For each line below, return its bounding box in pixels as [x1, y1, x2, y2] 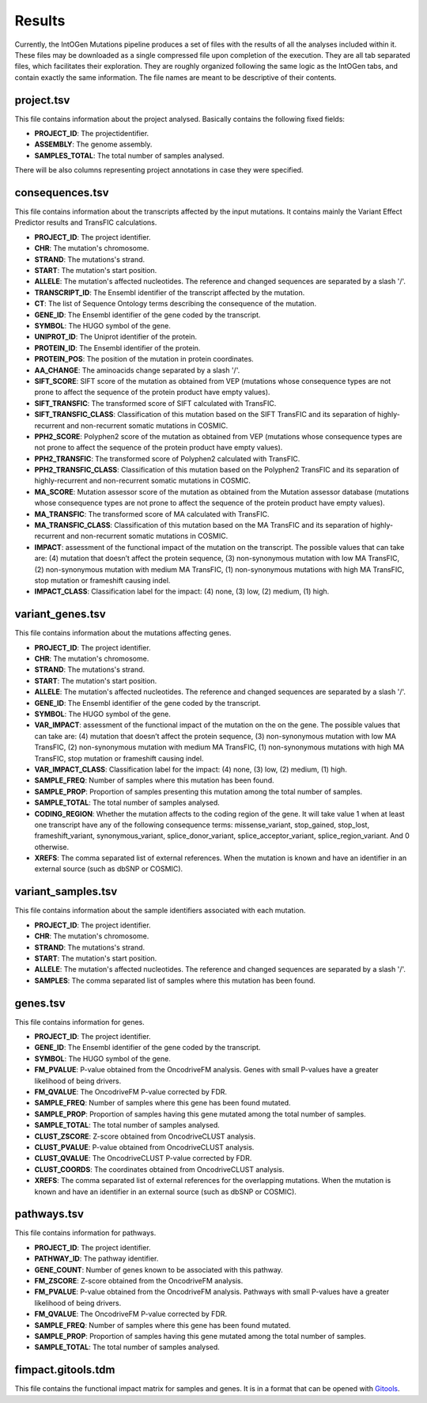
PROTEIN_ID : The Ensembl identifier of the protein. [34, 343, 201, 352]
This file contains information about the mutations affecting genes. [14, 628, 232, 638]
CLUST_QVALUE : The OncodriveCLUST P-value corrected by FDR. [34, 1154, 252, 1163]
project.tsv [14, 93, 70, 107]
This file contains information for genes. [14, 1017, 145, 1026]
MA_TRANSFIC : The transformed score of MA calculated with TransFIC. [34, 509, 270, 518]
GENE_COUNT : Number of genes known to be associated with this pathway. [34, 1265, 284, 1274]
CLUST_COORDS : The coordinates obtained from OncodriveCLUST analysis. [34, 1164, 285, 1174]
